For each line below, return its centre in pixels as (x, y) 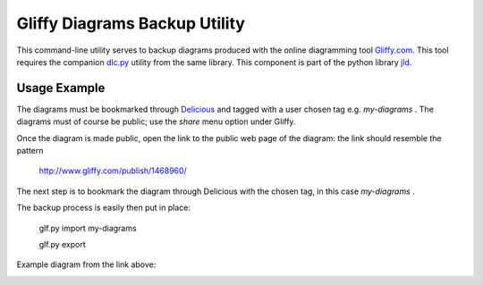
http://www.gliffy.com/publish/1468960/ (113, 171)
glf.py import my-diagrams (88, 228)
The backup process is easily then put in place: (104, 208)
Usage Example (61, 88)
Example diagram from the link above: (86, 264)
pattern (30, 151)
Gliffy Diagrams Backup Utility (131, 23)
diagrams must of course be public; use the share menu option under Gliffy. (156, 122)
